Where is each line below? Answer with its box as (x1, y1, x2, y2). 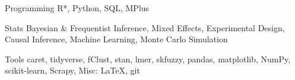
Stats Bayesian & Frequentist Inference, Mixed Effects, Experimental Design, (5, 21, 285, 34)
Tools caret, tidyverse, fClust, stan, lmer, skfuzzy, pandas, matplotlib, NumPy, (5, 52, 291, 65)
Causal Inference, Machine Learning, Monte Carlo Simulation (5, 33, 228, 45)
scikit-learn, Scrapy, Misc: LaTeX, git (5, 64, 140, 76)
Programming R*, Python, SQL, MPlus (5, 2, 150, 14)
